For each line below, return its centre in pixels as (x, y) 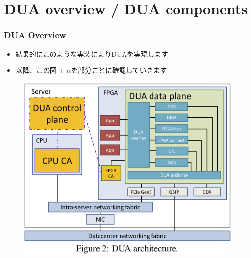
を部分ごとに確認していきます (119, 70)
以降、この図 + (40, 70)
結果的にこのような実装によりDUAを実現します (92, 53)
